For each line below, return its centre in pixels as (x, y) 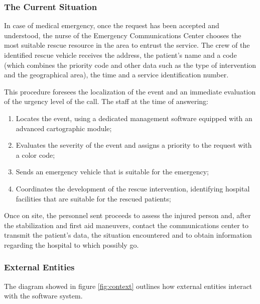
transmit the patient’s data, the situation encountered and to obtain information (128, 235)
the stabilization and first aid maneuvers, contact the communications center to (126, 225)
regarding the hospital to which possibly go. (72, 244)
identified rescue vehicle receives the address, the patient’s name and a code (120, 55)
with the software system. (43, 296)
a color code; (35, 155)
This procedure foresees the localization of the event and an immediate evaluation (130, 91)
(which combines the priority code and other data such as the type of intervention (130, 65)
